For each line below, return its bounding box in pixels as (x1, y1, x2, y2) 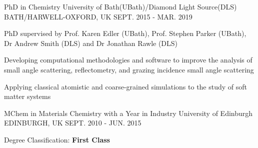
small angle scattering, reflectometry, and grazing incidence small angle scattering (4, 64, 254, 74)
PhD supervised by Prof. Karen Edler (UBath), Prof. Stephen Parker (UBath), (4, 28, 246, 38)
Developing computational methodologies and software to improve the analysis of (4, 54, 252, 65)
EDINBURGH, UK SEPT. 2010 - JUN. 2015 (4, 117, 141, 128)
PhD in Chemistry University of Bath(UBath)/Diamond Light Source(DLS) (4, 1, 237, 11)
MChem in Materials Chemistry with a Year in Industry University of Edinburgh (4, 107, 253, 118)
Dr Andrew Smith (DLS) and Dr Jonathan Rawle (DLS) (4, 37, 178, 48)
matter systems (4, 91, 51, 101)
